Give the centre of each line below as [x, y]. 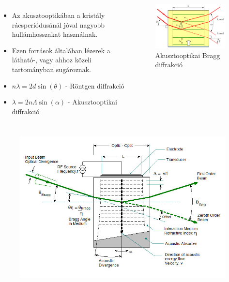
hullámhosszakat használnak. [55, 34]
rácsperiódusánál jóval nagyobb [58, 24]
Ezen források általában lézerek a [61, 50]
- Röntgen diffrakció [95, 85]
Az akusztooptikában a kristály [58, 15]
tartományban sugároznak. [51, 69]
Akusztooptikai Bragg [188, 55]
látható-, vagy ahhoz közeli [52, 60]
